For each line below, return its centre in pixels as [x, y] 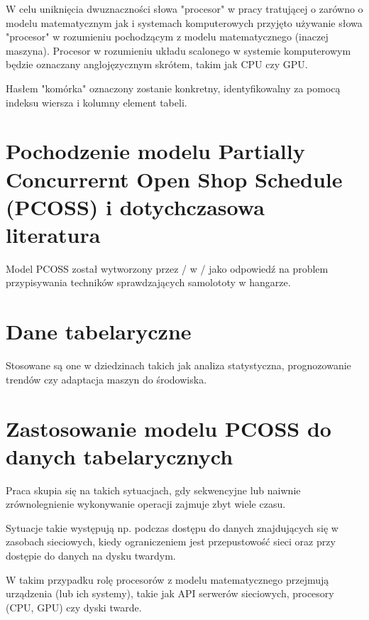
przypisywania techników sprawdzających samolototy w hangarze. [148, 282]
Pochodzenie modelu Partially [155, 151]
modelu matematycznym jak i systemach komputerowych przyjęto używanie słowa [184, 22]
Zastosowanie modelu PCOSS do [169, 428]
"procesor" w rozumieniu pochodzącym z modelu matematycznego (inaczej [167, 37]
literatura [53, 234]
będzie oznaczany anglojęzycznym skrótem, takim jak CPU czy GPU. [157, 64]
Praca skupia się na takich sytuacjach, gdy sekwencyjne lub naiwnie [153, 490]
